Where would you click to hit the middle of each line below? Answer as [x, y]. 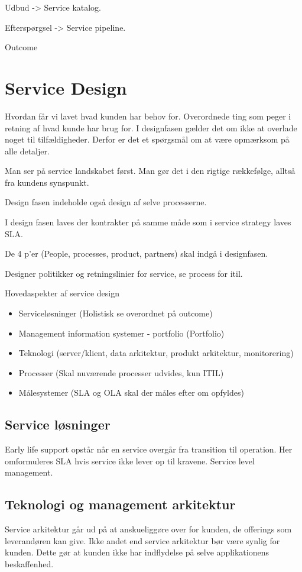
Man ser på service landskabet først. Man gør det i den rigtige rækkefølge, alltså [150, 171]
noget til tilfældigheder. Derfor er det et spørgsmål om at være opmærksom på [147, 139]
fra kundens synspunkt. [47, 182]
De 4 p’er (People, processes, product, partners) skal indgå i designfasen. [137, 253]
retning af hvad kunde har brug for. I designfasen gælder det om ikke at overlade [151, 127]
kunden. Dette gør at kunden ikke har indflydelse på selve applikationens [137, 552]
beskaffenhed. [29, 563]
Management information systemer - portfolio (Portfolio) [121, 333]
